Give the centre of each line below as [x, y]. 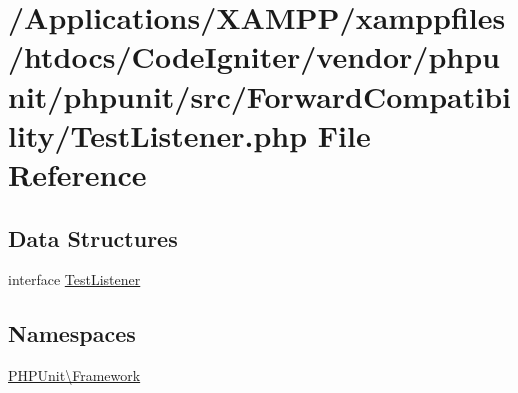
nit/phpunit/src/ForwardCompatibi [259, 95]
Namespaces [72, 333]
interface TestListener [74, 279]
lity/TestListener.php [158, 134]
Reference [77, 173]
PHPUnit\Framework [74, 375]
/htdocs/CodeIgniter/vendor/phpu [254, 56]
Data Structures [93, 237]
